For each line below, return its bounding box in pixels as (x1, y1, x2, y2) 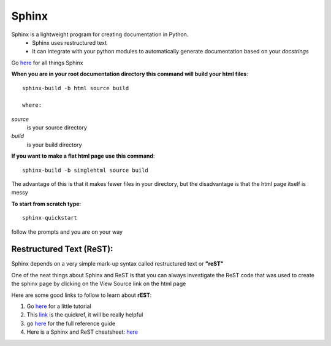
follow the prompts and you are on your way (11, 228, 123, 236)
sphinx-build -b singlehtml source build (22, 166, 148, 174)
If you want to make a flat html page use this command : (11, 152, 155, 160)
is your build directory (26, 141, 82, 148)
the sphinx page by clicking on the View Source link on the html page (11, 280, 186, 288)
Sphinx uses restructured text (32, 39, 107, 46)
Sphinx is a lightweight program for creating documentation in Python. (11, 31, 189, 38)
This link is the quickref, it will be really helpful (26, 311, 143, 318)
